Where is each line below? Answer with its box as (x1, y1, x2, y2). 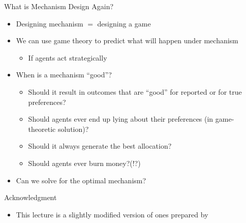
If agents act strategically (28, 52, 107, 63)
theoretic (28, 123, 56, 134)
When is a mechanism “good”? (16, 69, 112, 80)
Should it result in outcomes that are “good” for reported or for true (28, 86, 242, 97)
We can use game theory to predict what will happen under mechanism (16, 35, 238, 46)
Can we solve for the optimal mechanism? (16, 175, 146, 185)
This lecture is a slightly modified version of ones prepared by (16, 209, 208, 219)
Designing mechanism (16, 18, 83, 29)
